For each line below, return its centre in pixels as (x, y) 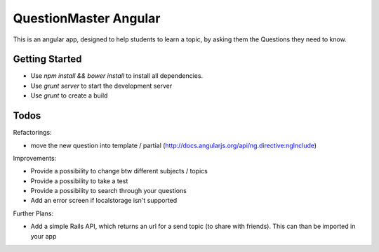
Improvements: (35, 158)
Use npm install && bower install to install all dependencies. (117, 76)
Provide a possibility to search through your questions (109, 191)
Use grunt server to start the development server (101, 86)
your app (44, 236)
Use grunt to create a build (69, 95)
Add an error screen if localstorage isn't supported (104, 201)
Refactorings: (32, 133)
